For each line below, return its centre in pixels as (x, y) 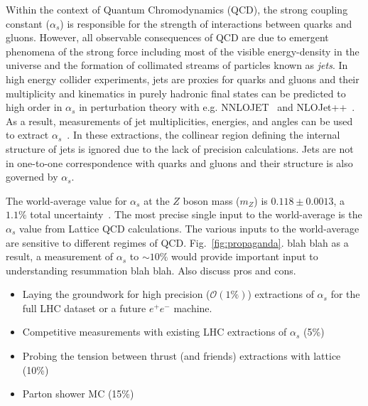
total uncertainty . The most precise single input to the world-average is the (196, 214)
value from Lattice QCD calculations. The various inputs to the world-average (189, 228)
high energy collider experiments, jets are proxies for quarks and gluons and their (183, 79)
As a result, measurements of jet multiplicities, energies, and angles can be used (179, 121)
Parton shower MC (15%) (78, 394)
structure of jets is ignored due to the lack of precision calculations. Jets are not (180, 148)
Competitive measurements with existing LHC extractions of (155, 332)
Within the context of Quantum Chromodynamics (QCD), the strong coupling (177, 9)
